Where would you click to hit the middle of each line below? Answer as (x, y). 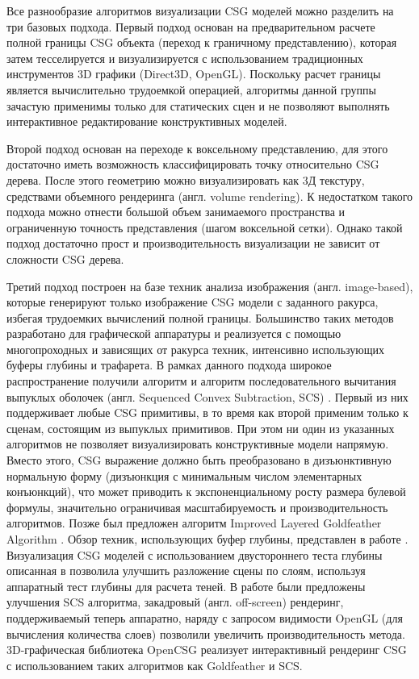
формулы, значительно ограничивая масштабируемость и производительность (197, 507)
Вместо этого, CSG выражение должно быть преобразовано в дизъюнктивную (199, 460)
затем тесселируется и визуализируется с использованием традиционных (185, 58)
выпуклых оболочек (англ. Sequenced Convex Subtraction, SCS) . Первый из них (207, 396)
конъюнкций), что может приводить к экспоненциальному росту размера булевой (206, 492)
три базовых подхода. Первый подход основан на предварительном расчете (191, 26)
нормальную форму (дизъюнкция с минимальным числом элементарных (184, 475)
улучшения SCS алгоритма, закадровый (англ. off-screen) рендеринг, (175, 602)
